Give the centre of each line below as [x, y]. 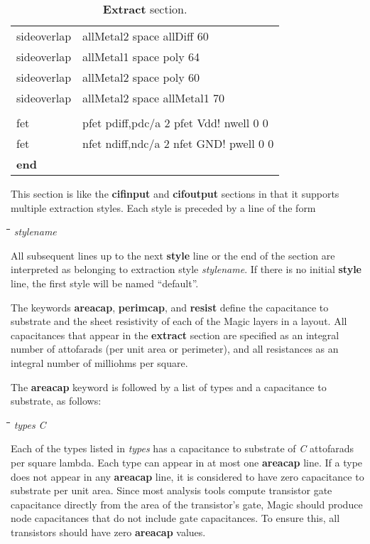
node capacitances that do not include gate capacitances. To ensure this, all [175, 518]
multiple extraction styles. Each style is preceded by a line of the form [163, 207]
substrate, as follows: [56, 401]
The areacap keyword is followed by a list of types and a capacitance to [169, 386]
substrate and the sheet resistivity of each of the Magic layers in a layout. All [179, 321]
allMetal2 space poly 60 [141, 77]
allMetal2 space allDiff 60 [146, 36]
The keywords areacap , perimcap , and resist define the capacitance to [170, 307]
